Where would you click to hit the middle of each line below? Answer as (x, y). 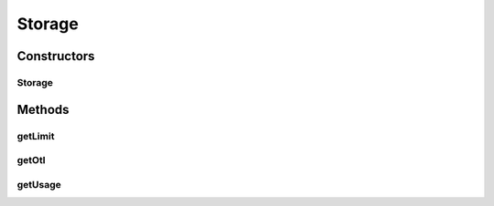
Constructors (56, 56)
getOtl (31, 160)
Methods (43, 109)
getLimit (36, 136)
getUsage (39, 184)
